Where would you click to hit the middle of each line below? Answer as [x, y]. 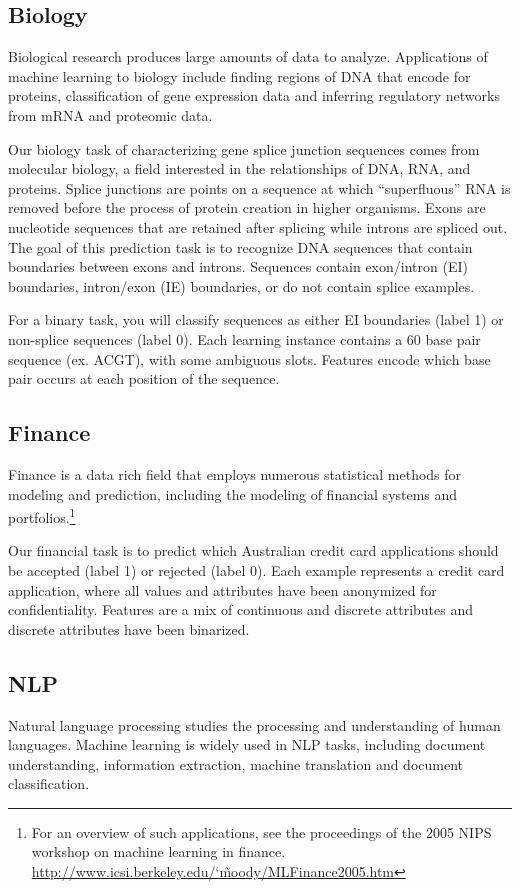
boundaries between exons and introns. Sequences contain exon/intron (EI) [238, 266]
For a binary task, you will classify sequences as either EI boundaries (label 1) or [256, 319]
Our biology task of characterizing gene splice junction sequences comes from [244, 148]
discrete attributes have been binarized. [129, 628]
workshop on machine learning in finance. [158, 851]
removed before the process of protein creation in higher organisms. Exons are [247, 207]
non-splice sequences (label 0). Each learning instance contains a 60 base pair [244, 338]
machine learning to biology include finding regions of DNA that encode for [239, 75]
